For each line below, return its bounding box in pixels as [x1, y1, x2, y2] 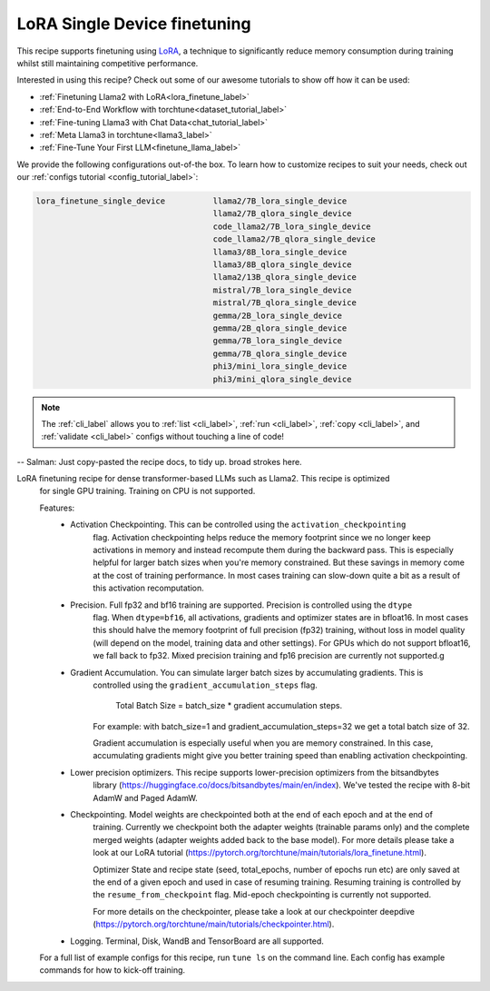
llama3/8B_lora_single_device [212, 246, 348, 257]
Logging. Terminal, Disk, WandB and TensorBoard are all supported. [70, 936, 324, 946]
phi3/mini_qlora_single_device [212, 373, 352, 384]
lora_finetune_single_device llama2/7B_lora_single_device [35, 196, 348, 206]
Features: [39, 502, 75, 513]
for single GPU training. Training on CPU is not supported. [39, 486, 256, 497]
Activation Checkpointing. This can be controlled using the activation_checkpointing [70, 519, 407, 530]
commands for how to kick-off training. [39, 965, 186, 976]
